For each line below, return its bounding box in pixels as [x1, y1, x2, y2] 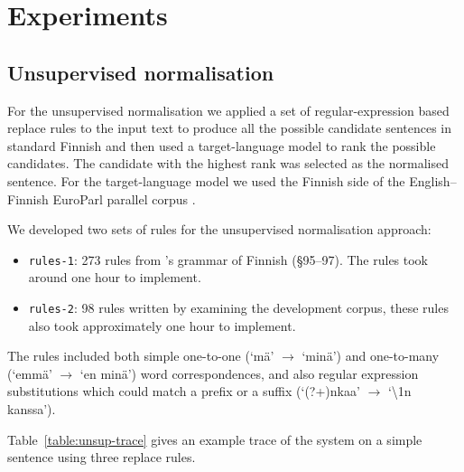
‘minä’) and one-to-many [302, 346, 440, 365]
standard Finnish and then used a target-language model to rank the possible [7, 136, 436, 155]
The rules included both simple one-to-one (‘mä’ [7, 346, 274, 365]
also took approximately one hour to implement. [28, 316, 296, 335]
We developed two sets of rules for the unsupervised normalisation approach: [7, 220, 432, 239]
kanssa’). [7, 400, 56, 419]
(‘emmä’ [7, 363, 52, 382]
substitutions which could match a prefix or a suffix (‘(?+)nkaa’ [7, 382, 360, 401]
